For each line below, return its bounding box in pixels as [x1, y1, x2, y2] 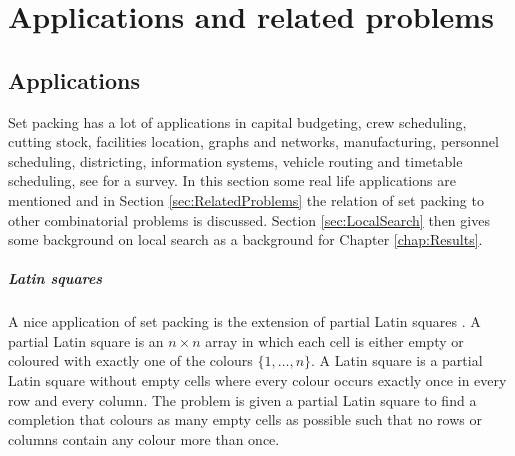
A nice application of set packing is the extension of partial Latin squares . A [8, 311, 481, 332]
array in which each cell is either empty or [205, 330, 464, 351]
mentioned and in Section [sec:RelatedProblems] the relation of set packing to [8, 189, 484, 210]
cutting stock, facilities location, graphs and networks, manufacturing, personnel [8, 131, 499, 152]
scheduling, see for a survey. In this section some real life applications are [8, 170, 456, 191]
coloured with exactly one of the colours [8, 350, 253, 371]
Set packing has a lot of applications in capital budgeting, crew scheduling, [8, 111, 467, 132]
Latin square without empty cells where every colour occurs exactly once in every [8, 370, 507, 391]
